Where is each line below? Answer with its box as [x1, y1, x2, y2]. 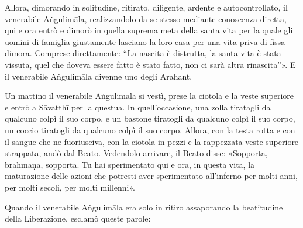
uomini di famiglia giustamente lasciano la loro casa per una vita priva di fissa [5, 35, 285, 47]
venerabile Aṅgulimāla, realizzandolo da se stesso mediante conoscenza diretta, [5, 12, 287, 25]
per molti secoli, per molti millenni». [5, 181, 136, 193]
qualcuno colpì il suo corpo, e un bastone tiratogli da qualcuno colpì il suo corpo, [5, 112, 295, 125]
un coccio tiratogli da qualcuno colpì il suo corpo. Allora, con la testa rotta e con [5, 123, 295, 136]
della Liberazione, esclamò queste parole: [5, 212, 151, 224]
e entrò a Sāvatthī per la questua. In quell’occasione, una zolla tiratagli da [5, 101, 271, 113]
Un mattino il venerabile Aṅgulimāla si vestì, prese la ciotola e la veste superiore [5, 89, 294, 102]
